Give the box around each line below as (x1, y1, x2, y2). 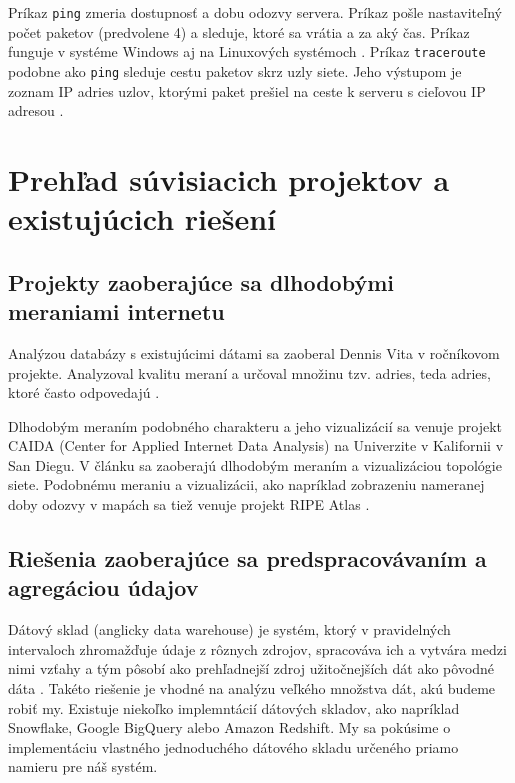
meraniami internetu (8, 296, 225, 327)
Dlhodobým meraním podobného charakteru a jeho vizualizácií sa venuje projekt (8, 415, 502, 436)
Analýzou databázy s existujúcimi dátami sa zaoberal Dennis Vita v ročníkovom (8, 342, 500, 363)
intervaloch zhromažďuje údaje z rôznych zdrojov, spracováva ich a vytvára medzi (8, 638, 507, 659)
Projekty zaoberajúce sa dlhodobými (8, 266, 394, 297)
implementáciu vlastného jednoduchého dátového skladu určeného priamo (8, 736, 459, 757)
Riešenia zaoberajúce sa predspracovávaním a (8, 543, 487, 574)
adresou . (8, 100, 64, 121)
